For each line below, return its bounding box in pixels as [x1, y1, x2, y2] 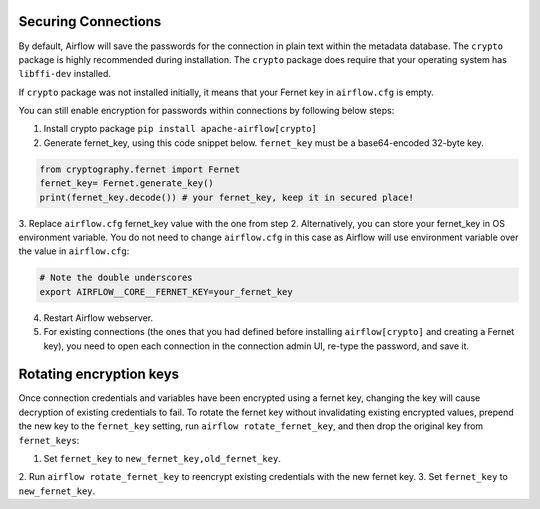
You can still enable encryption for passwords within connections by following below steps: [18, 105, 395, 117]
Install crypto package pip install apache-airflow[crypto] [43, 123, 317, 135]
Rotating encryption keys [18, 366, 180, 383]
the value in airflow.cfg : [18, 245, 130, 257]
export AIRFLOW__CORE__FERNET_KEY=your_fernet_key [39, 286, 294, 297]
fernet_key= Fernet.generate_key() [39, 178, 214, 189]
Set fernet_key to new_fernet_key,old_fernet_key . [43, 453, 282, 464]
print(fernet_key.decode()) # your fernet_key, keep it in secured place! [39, 191, 415, 203]
